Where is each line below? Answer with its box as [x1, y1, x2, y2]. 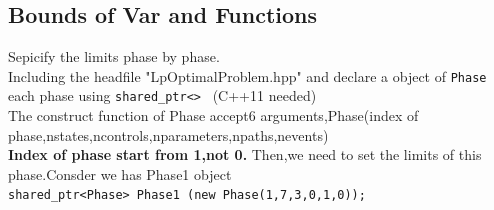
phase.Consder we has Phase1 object [8, 163, 232, 184]
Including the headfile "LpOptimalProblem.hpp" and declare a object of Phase [8, 65, 487, 86]
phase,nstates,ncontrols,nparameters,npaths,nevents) [8, 124, 329, 145]
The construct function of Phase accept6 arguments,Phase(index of [8, 105, 419, 126]
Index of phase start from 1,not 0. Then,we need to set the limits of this [8, 144, 482, 165]
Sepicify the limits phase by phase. [8, 46, 220, 67]
